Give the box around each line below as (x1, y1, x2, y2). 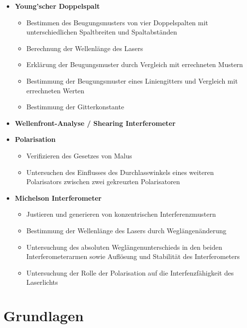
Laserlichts (26, 277, 58, 287)
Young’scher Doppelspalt (15, 1, 100, 11)
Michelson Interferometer (15, 192, 102, 203)
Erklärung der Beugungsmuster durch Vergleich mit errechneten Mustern (26, 59, 243, 69)
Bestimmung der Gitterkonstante (26, 102, 124, 112)
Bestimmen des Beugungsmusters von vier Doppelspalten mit (26, 17, 208, 27)
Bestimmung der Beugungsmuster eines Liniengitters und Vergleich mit (26, 75, 238, 86)
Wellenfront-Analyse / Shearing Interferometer (15, 118, 176, 128)
